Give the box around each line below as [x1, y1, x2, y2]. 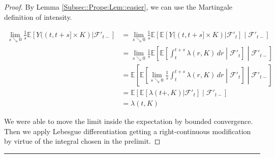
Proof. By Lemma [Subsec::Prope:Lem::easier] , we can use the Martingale [4, 2, 233, 12]
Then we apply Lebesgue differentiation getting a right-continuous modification [4, 125, 251, 136]
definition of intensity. [4, 11, 72, 22]
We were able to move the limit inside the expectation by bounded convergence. [4, 116, 253, 127]
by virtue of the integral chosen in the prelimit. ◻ [4, 136, 161, 146]
